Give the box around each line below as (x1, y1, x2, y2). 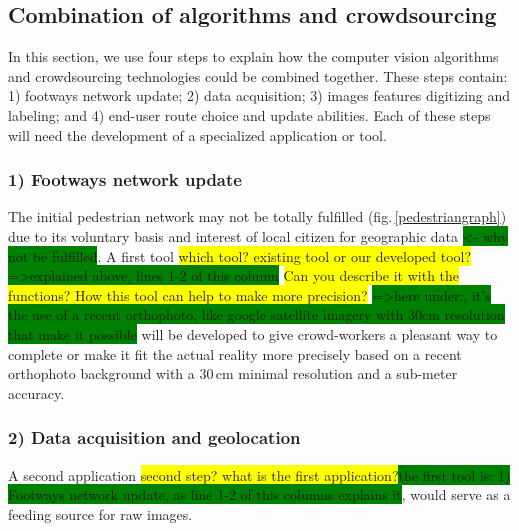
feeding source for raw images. (8, 503, 193, 524)
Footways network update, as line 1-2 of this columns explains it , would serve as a (8, 484, 511, 505)
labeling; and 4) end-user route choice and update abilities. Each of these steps (8, 104, 491, 125)
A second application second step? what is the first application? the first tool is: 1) (8, 464, 511, 485)
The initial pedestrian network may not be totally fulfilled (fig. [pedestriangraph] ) (8, 206, 507, 227)
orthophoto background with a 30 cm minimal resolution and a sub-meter (8, 363, 458, 384)
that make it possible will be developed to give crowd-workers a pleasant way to (8, 323, 498, 344)
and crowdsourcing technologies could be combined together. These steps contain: (8, 65, 508, 86)
